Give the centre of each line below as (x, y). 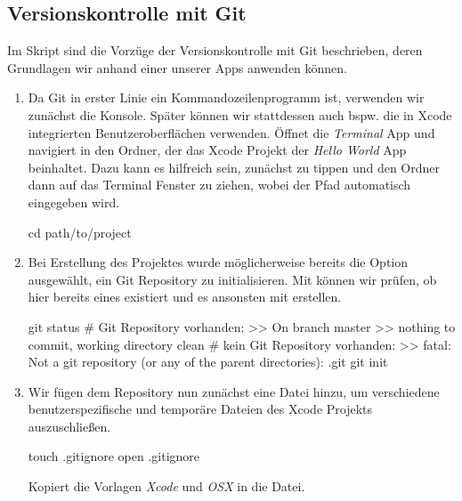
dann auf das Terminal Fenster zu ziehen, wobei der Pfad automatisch (219, 185)
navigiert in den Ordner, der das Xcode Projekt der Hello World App (217, 150)
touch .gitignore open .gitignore (114, 456)
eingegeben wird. (74, 202)
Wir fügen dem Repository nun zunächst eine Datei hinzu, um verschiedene (234, 391)
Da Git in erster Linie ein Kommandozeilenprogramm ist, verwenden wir (226, 97)
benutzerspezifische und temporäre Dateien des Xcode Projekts (200, 409)
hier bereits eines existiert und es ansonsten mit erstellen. (185, 297)
